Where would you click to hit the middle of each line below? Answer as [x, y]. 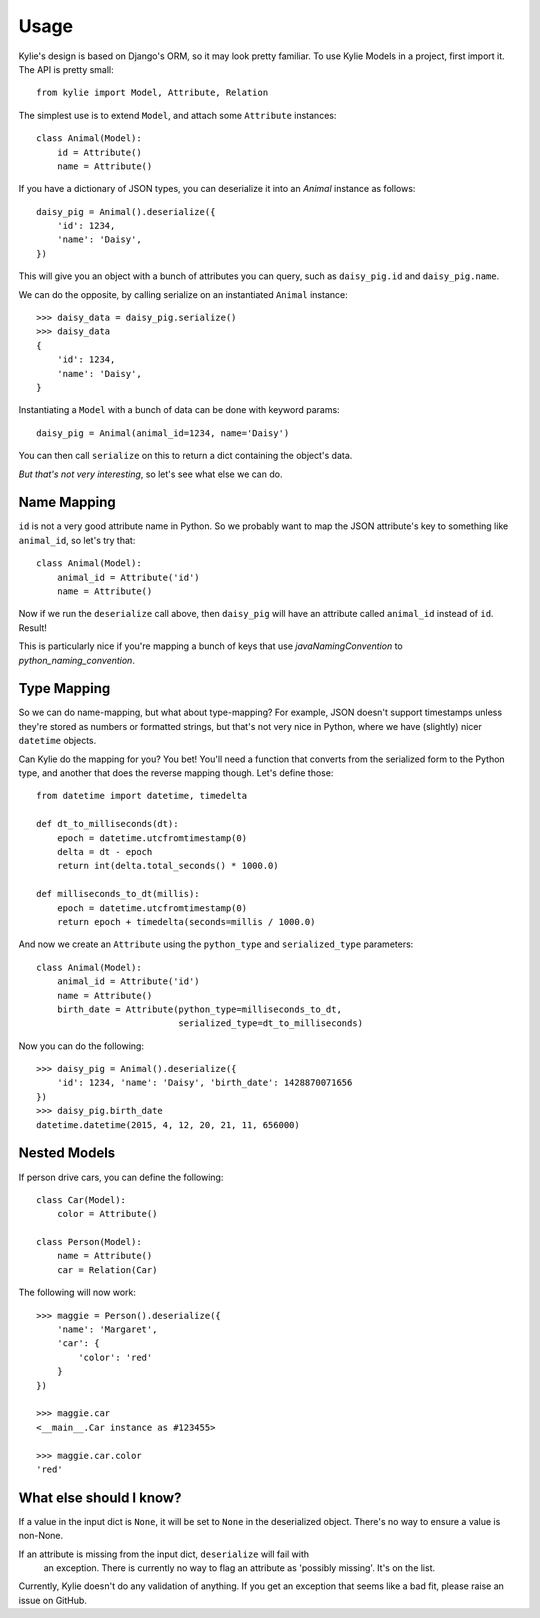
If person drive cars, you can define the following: [121, 1177]
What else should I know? [100, 1497]
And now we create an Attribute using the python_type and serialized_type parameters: [216, 944]
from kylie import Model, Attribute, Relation [152, 93]
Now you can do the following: [81, 1046]
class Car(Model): [81, 1199]
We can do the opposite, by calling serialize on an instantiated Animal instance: [183, 294]
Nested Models [67, 1153]
